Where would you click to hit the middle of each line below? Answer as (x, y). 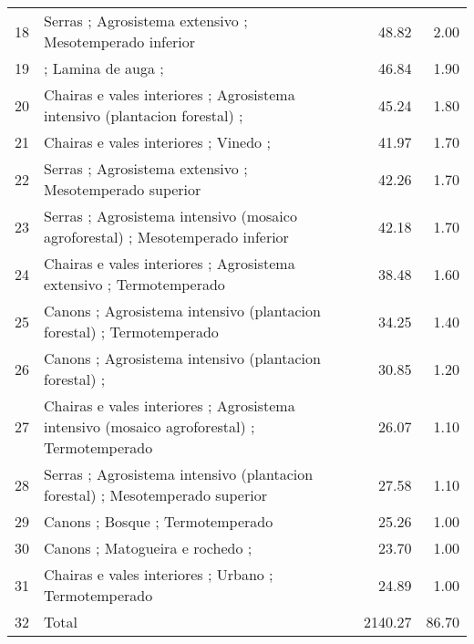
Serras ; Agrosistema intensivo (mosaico (170, 216)
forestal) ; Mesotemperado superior (155, 495)
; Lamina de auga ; (104, 68)
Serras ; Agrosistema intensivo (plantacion (179, 474)
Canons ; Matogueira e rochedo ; (148, 548)
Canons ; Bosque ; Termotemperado (159, 521)
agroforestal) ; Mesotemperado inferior (166, 237)
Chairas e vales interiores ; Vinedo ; (157, 142)
